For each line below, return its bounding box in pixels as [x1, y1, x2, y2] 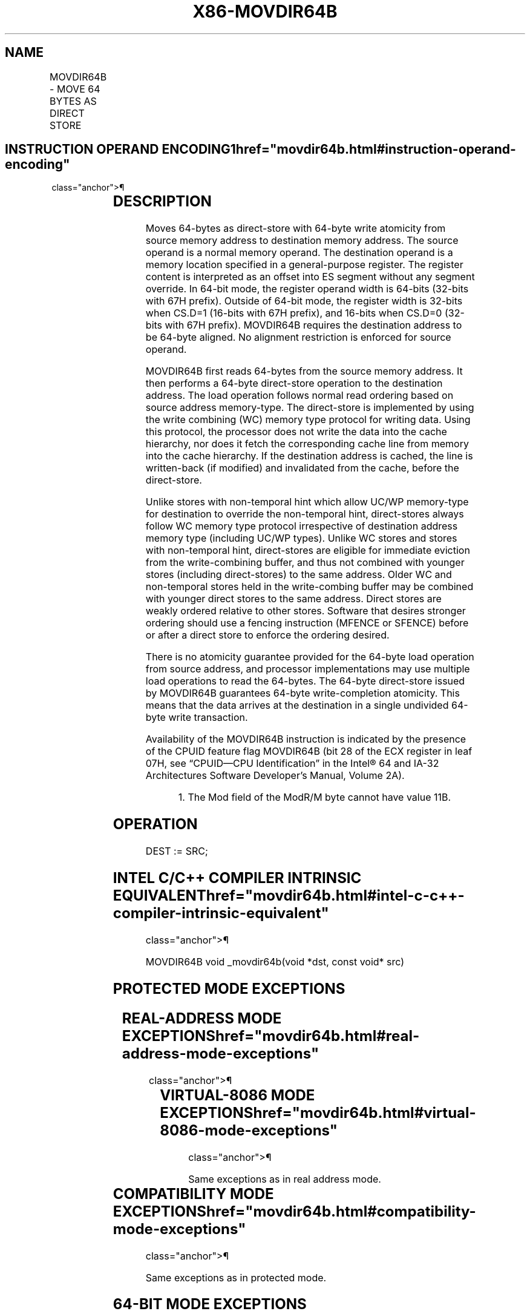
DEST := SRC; [145, 845, 208, 858]
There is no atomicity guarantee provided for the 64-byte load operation [145, 651, 474, 663]
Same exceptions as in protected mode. [145, 1271, 327, 1284]
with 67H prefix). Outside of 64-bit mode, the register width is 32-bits [145, 295, 463, 307]
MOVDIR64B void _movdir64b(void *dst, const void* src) [145, 955, 405, 968]
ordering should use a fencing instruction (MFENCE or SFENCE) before [145, 617, 469, 629]
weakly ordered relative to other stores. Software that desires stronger [145, 605, 466, 617]
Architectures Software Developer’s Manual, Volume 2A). [145, 769, 405, 782]
